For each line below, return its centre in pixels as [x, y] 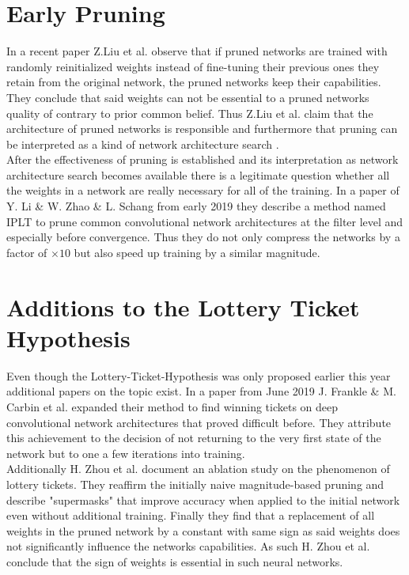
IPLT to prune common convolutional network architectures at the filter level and [205, 221]
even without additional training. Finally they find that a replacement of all [191, 515]
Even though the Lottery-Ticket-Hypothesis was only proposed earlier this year [199, 375]
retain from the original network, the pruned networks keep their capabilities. [194, 82]
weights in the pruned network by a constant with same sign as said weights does [203, 530]
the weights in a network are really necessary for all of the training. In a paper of [203, 190]
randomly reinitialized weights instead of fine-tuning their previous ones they [193, 66]
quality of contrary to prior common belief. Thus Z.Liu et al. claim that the [190, 113]
